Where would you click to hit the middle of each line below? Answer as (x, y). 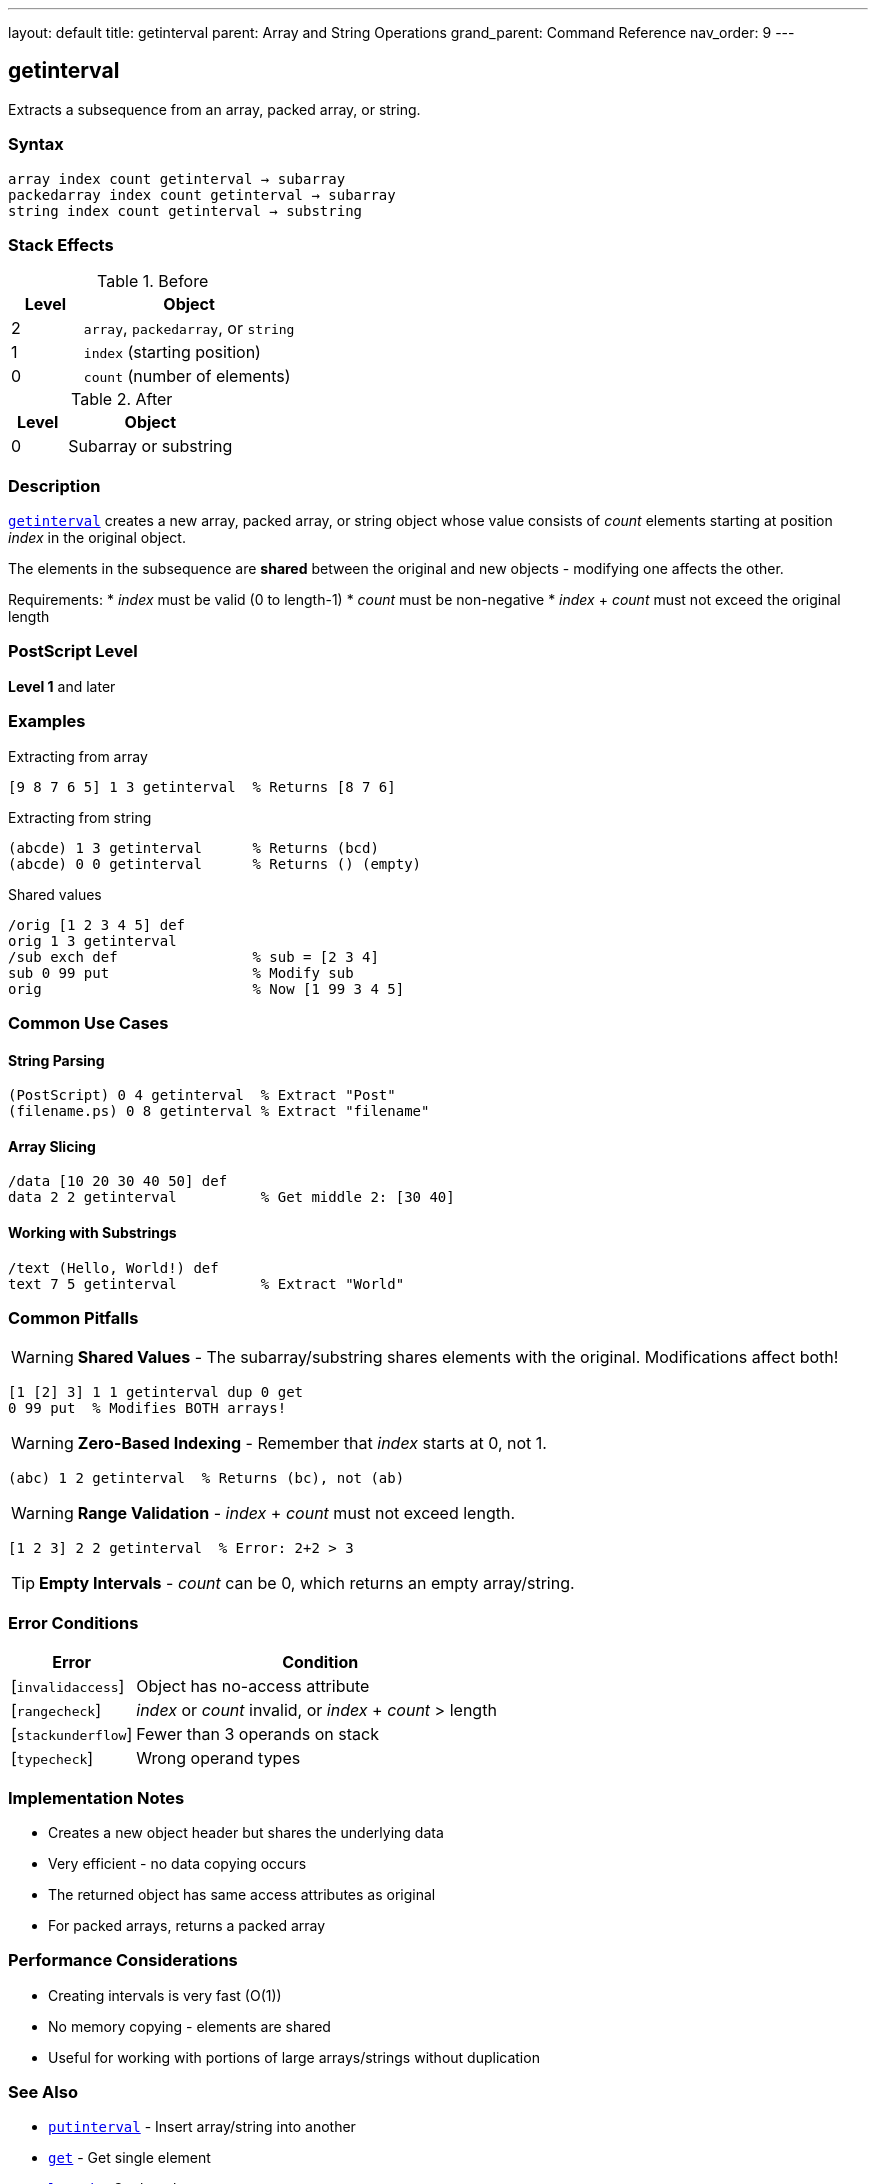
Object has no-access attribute (253, 1686)
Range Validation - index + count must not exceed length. (296, 1513)
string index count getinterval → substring (185, 210)
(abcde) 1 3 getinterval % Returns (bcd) (193, 847)
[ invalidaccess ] (68, 1686)
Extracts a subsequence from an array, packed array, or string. (214, 109)
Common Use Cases (88, 1022)
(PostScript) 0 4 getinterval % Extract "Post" (202, 1095)
